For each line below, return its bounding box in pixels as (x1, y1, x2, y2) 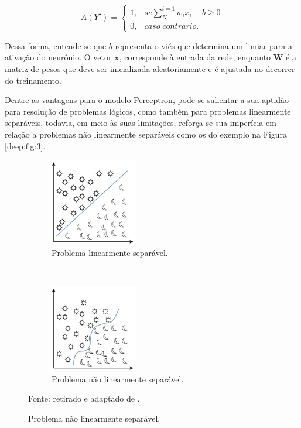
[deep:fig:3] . (5, 139, 46, 152)
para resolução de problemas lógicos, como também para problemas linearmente (5, 105, 291, 117)
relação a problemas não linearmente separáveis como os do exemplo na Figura (5, 128, 288, 141)
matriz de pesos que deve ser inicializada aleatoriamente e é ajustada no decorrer (5, 63, 295, 75)
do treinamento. (5, 74, 61, 86)
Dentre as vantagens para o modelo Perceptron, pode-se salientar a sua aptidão (5, 94, 289, 106)
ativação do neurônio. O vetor (5, 51, 112, 63)
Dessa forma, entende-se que (5, 39, 107, 52)
